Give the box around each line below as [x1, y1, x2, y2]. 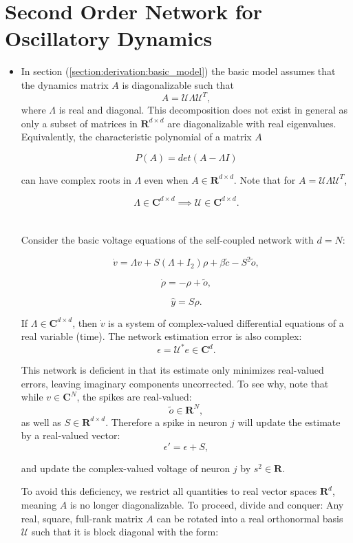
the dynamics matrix [21, 77, 109, 92]
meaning [21, 497, 57, 511]
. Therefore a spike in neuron [105, 414, 228, 429]
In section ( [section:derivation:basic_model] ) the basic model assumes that [21, 64, 336, 78]
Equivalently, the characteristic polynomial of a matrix [21, 129, 252, 144]
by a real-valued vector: [21, 428, 120, 443]
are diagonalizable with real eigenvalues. [167, 116, 336, 130]
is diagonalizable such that [122, 77, 234, 92]
